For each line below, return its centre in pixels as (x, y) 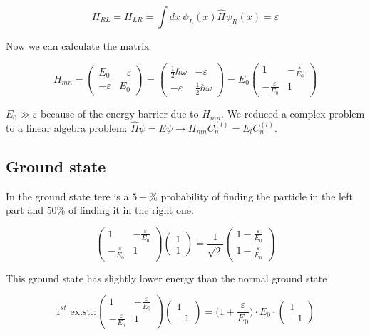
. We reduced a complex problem (293, 114)
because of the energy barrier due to (119, 114)
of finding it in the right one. (131, 210)
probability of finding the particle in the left (257, 196)
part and (25, 210)
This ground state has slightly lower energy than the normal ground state (166, 278)
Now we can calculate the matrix (78, 46)
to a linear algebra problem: (67, 128)
